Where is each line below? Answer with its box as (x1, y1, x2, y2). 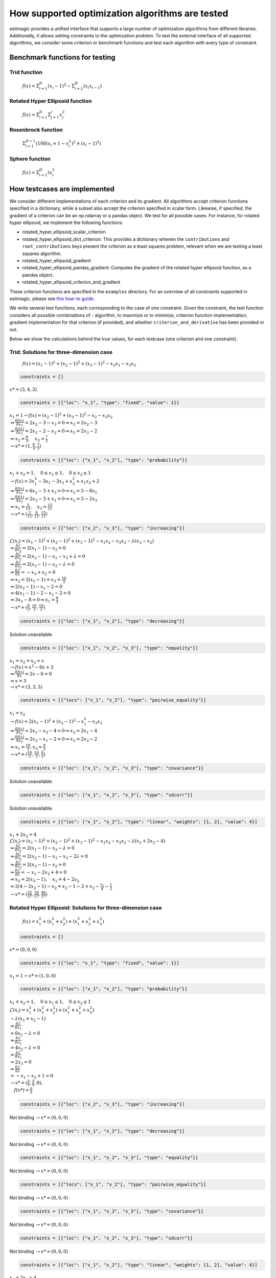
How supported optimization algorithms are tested (9, 8, 228, 19)
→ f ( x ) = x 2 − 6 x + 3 (10, 663, 54, 670)
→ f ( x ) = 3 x (10, 478, 35, 484)
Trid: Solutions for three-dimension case (9, 348, 112, 355)
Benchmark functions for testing (9, 53, 116, 62)
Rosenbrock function (9, 126, 63, 133)
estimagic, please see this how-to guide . (9, 295, 95, 302)
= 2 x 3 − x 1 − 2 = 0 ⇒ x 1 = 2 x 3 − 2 (25, 736, 98, 743)
